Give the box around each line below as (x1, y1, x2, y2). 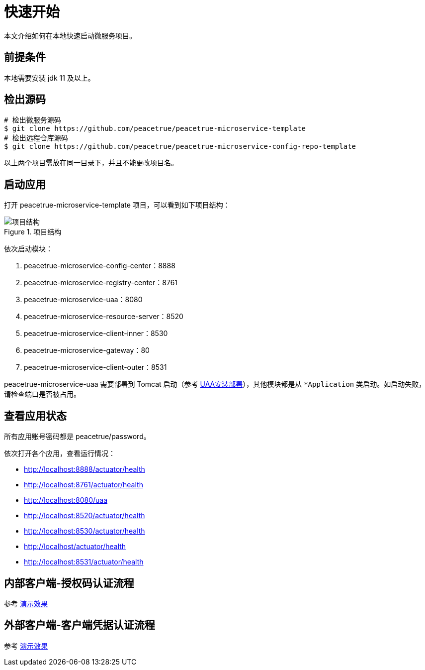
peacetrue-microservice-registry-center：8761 (24, 278, 178, 287)
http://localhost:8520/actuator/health (24, 511, 145, 520)
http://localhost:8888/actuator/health (24, 465, 145, 474)
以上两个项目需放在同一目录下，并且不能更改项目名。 (4, 158, 178, 167)
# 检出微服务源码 (4, 116, 61, 124)
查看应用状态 (4, 409, 67, 422)
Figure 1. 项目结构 (4, 227, 62, 236)
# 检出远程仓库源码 (4, 134, 68, 142)
